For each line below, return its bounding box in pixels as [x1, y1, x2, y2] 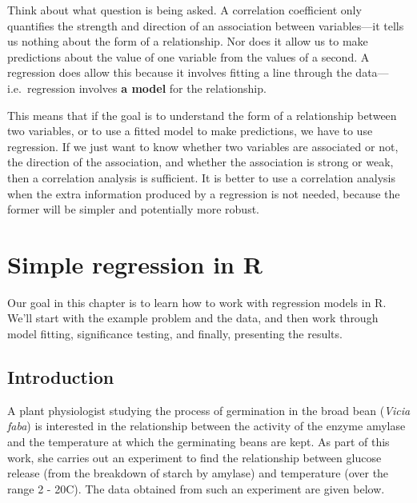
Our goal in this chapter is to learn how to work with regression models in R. [7, 293, 387, 310]
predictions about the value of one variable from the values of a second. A [7, 48, 370, 65]
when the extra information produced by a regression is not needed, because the [7, 185, 400, 202]
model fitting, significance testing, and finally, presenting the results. [7, 325, 343, 342]
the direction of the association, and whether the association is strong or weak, [7, 154, 394, 170]
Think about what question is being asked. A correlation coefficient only [7, 2, 362, 18]
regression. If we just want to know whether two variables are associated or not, [7, 138, 399, 154]
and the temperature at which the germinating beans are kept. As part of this [7, 433, 390, 450]
